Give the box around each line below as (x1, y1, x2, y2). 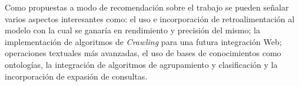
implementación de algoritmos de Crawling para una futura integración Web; (5, 35, 282, 47)
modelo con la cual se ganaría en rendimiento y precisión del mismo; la (5, 24, 260, 36)
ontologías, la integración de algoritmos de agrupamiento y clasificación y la (5, 58, 278, 70)
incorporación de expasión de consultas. (5, 70, 148, 82)
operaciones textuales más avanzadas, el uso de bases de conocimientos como (5, 47, 281, 59)
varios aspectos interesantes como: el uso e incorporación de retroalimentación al (5, 12, 295, 25)
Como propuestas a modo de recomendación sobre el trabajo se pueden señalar (5, 1, 289, 13)
